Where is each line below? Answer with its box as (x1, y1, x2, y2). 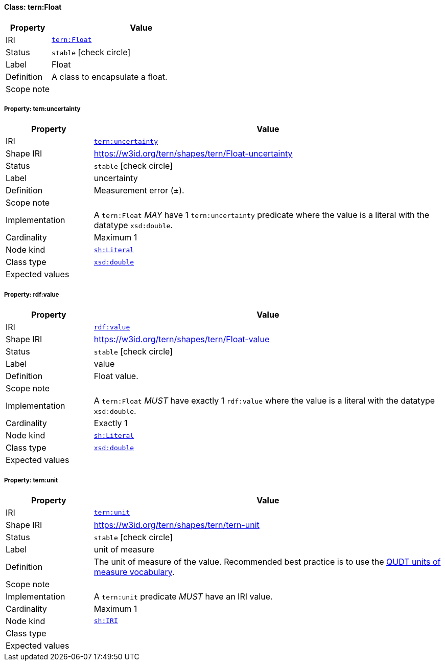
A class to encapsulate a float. (52, 71, 168, 82)
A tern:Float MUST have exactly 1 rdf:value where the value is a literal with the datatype (93, 395, 435, 406)
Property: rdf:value (4, 291, 59, 298)
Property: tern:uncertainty (4, 105, 81, 113)
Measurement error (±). (93, 185, 184, 196)
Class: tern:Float (4, 3, 62, 11)
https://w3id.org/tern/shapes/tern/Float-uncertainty (93, 148, 293, 159)
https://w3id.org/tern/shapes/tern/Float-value (93, 334, 270, 345)
